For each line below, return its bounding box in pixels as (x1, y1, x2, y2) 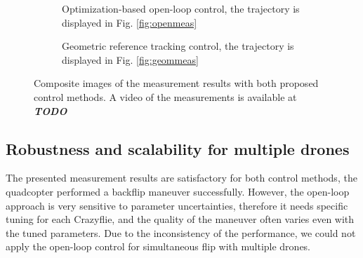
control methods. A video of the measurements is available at (34, 89, 297, 104)
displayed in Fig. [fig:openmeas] (62, 15, 197, 29)
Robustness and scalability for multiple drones (6, 137, 350, 159)
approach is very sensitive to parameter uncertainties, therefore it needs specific (6, 198, 348, 212)
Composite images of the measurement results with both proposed (34, 76, 319, 90)
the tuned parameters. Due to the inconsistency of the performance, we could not (6, 225, 356, 240)
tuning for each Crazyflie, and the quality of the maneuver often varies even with (6, 212, 355, 226)
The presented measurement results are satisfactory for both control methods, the (6, 170, 357, 185)
